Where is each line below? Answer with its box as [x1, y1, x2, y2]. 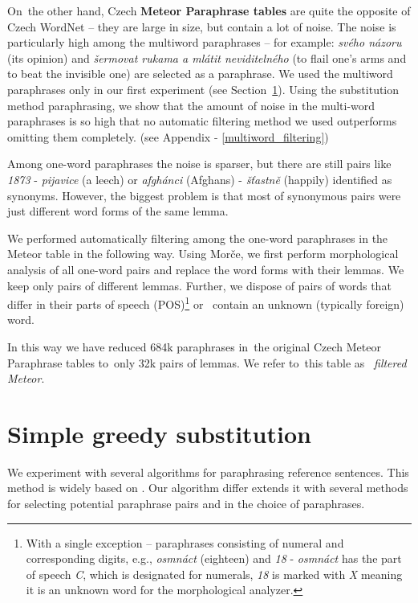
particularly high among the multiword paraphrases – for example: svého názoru [7, 34, 402, 51]
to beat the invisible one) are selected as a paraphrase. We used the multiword [7, 65, 393, 82]
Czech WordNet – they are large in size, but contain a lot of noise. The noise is [7, 18, 396, 35]
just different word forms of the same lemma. [7, 203, 229, 219]
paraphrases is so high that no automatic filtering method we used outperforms [7, 113, 397, 129]
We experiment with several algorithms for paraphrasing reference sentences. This [7, 463, 409, 480]
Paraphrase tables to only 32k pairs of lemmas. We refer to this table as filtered [7, 354, 407, 371]
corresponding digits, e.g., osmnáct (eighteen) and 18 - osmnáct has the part [26, 550, 402, 567]
